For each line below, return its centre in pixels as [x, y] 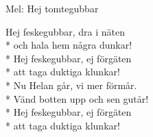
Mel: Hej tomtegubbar [52, 8]
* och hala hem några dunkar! [69, 45]
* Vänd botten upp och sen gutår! [77, 98]
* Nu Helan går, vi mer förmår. [71, 85]
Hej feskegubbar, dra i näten [66, 31]
